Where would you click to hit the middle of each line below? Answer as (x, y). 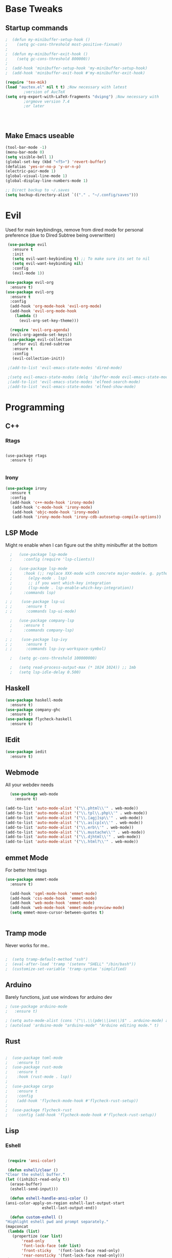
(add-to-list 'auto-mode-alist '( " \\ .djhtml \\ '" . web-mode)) (73, 837)
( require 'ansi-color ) (32, 1160)
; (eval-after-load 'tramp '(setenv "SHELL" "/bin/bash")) (71, 964)
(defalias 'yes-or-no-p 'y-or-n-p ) (43, 167)
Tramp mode (26, 933)
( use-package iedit (26, 752)
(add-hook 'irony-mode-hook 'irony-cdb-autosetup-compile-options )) (87, 517)
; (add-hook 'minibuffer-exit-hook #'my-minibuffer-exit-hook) (75, 73)
